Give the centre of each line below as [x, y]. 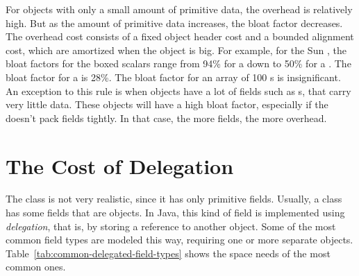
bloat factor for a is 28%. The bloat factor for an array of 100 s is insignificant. [173, 77]
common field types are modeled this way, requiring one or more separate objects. [179, 240]
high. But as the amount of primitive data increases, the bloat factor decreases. [174, 23]
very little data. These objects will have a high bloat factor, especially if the [167, 104]
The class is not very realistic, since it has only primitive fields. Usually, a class [174, 199]
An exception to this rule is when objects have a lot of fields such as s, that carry [178, 90]
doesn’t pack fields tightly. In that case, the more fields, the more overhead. [166, 118]
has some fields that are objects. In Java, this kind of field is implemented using [175, 213]
